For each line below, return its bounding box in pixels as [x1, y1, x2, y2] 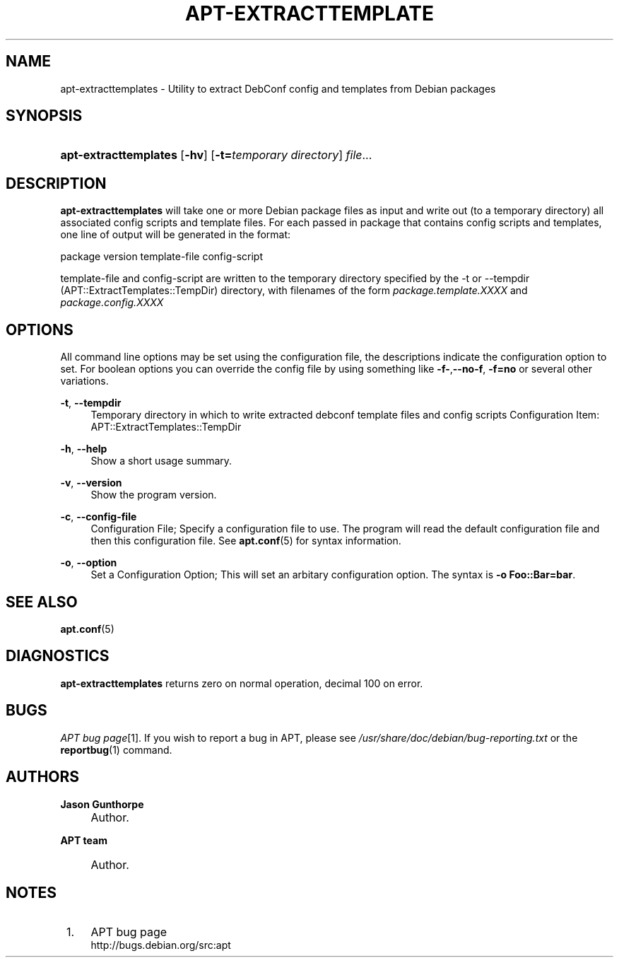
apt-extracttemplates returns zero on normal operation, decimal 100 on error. [60, 677, 423, 689]
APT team [60, 834, 107, 846]
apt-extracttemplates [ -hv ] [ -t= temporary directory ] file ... [60, 148, 372, 163]
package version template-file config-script [60, 250, 264, 263]
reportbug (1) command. [60, 743, 172, 756]
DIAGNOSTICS [6, 647, 110, 665]
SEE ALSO [6, 593, 78, 611]
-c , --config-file [60, 510, 137, 523]
